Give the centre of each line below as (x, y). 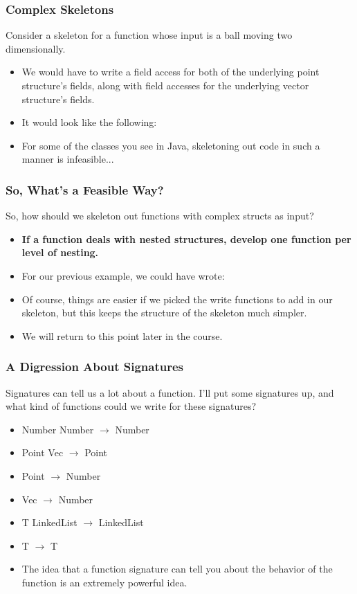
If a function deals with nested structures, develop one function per (186, 238)
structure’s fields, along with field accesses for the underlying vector (165, 85)
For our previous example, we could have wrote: (123, 275)
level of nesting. (60, 252)
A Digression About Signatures (94, 367)
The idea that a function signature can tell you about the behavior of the (177, 569)
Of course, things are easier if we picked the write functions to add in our (177, 299)
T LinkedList (49, 522)
